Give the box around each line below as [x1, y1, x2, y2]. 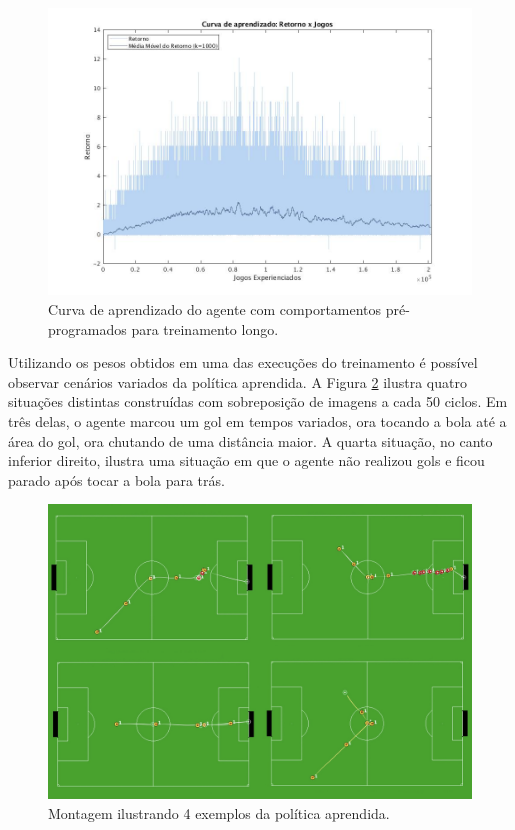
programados [48, 318, 127, 339]
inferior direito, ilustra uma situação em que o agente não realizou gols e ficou [8, 450, 485, 471]
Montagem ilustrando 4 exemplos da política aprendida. [48, 802, 390, 823]
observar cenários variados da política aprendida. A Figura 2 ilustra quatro [8, 371, 467, 392]
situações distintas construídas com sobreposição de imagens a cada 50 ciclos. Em [8, 391, 508, 412]
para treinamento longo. [131, 318, 279, 339]
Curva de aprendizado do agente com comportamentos [48, 298, 382, 319]
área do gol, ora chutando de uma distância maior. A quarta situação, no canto [8, 430, 493, 451]
